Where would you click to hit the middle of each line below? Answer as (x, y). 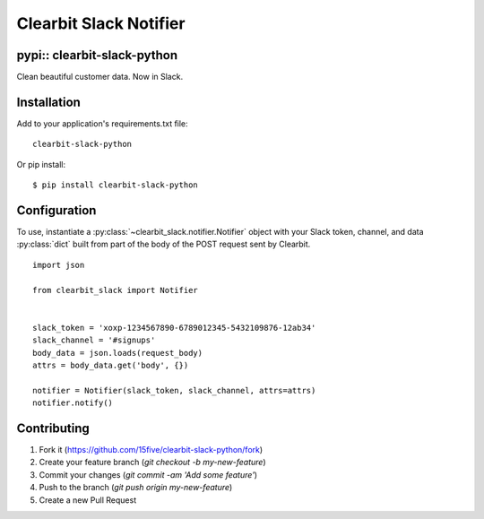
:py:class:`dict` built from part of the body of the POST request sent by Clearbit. (164, 244)
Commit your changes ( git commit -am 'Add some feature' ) (148, 474)
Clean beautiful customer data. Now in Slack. (100, 77)
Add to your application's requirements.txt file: (102, 123)
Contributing (53, 428)
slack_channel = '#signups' (94, 340)
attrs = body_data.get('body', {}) (111, 365)
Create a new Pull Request (88, 500)
